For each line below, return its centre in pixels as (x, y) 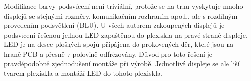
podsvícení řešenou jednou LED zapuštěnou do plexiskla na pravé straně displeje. (126, 34)
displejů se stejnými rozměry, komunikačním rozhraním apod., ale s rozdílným (121, 15)
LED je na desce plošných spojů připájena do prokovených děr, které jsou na (119, 44)
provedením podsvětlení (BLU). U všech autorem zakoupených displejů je (114, 25)
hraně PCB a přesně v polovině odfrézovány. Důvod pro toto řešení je (108, 53)
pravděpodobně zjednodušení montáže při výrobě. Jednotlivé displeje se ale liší (122, 63)
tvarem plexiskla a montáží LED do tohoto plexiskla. (83, 73)
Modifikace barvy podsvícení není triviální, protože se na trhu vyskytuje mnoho (124, 6)
